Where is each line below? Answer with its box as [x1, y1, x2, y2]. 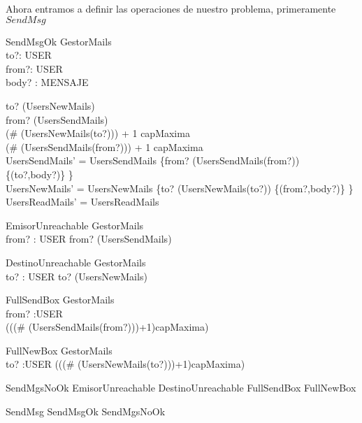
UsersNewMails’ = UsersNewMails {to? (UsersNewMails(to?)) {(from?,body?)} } [6, 180, 354, 195]
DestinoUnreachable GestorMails [6, 254, 146, 269]
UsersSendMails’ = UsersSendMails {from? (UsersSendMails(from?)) [6, 153, 300, 168]
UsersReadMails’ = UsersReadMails [6, 194, 159, 209]
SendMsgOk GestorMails [6, 34, 112, 48]
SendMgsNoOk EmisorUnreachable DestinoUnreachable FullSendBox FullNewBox [6, 380, 356, 395]
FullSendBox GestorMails [6, 292, 115, 307]
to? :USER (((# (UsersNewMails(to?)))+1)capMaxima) [6, 357, 245, 371]
